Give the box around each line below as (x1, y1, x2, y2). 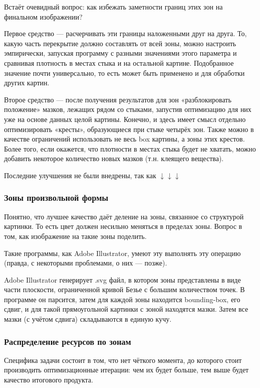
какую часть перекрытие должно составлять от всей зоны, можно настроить (4, 38, 236, 48)
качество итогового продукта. (4, 374, 93, 385)
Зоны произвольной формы (4, 191, 109, 204)
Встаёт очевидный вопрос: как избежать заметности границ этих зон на (4, 2, 223, 12)
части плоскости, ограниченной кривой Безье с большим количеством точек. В (4, 284, 245, 295)
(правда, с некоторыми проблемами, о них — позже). (4, 257, 167, 268)
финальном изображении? (4, 11, 83, 22)
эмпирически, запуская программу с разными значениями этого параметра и (4, 48, 237, 58)
